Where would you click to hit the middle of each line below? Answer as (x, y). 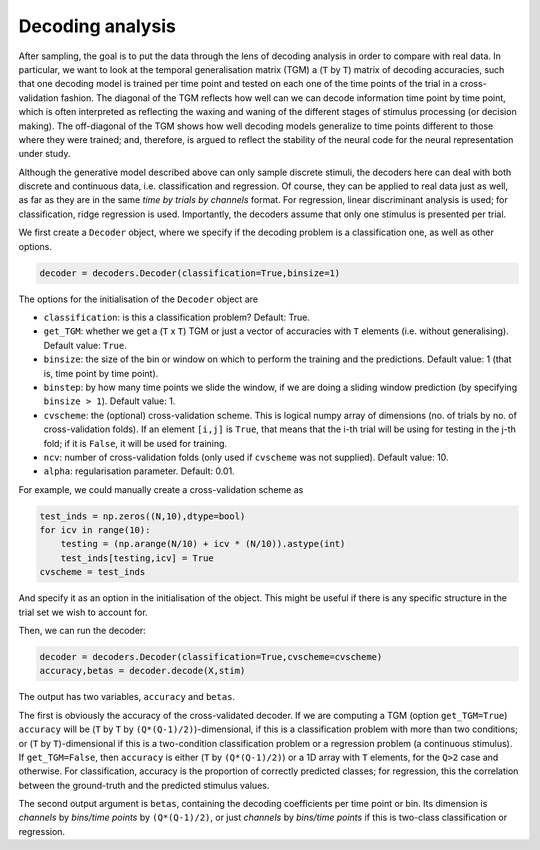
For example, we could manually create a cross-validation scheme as (161, 489)
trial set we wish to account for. (83, 612)
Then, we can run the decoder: (82, 630)
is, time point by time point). (101, 373)
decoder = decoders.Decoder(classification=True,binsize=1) (190, 273)
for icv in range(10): (95, 530)
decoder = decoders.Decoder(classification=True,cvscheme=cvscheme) (211, 656)
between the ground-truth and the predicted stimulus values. (144, 785)
